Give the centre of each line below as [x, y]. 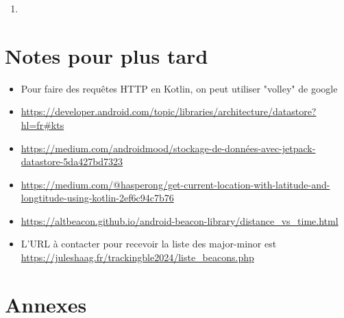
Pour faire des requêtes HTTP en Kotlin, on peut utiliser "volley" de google [179, 88]
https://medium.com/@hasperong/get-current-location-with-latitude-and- [175, 184]
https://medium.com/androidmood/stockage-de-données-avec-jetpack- [168, 148]
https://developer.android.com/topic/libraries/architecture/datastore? [169, 111]
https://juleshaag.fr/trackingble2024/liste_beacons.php [137, 257]
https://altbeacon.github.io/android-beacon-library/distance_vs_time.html [180, 220]
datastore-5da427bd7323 [72, 161]
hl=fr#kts [42, 124]
